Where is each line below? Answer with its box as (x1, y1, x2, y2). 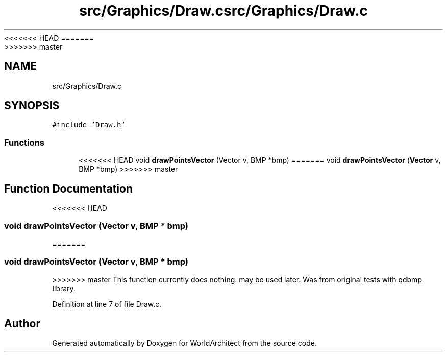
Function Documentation (4, 182, 133, 195)
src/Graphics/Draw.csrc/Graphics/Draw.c (79, 2, 368, 19)
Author (4, 317, 40, 330)
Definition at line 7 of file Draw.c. (52, 299, 162, 308)
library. (52, 283, 76, 293)
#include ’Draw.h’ (52, 121, 126, 129)
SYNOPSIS (4, 99, 60, 112)
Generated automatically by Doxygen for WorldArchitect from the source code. (52, 339, 317, 348)
